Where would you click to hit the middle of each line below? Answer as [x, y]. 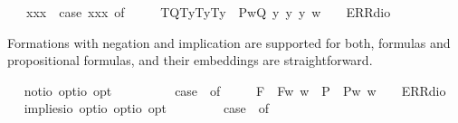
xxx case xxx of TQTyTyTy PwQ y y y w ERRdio [208, 12]
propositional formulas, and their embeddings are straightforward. [190, 60]
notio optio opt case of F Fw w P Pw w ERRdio [235, 90]
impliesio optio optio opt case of [147, 108]
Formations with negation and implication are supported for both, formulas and [229, 42]
